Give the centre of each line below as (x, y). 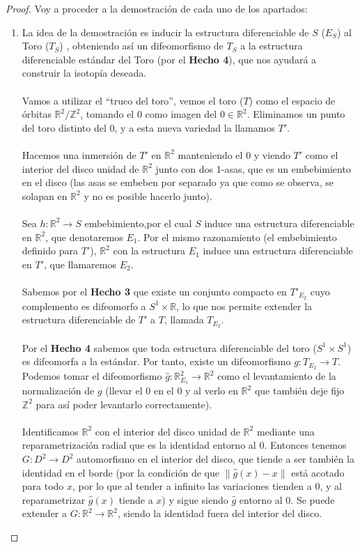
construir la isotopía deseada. (84, 73)
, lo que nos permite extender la (244, 306)
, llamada (184, 319)
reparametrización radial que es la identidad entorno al (139, 445)
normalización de (58, 391)
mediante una (285, 431)
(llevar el (124, 391)
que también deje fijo (299, 391)
